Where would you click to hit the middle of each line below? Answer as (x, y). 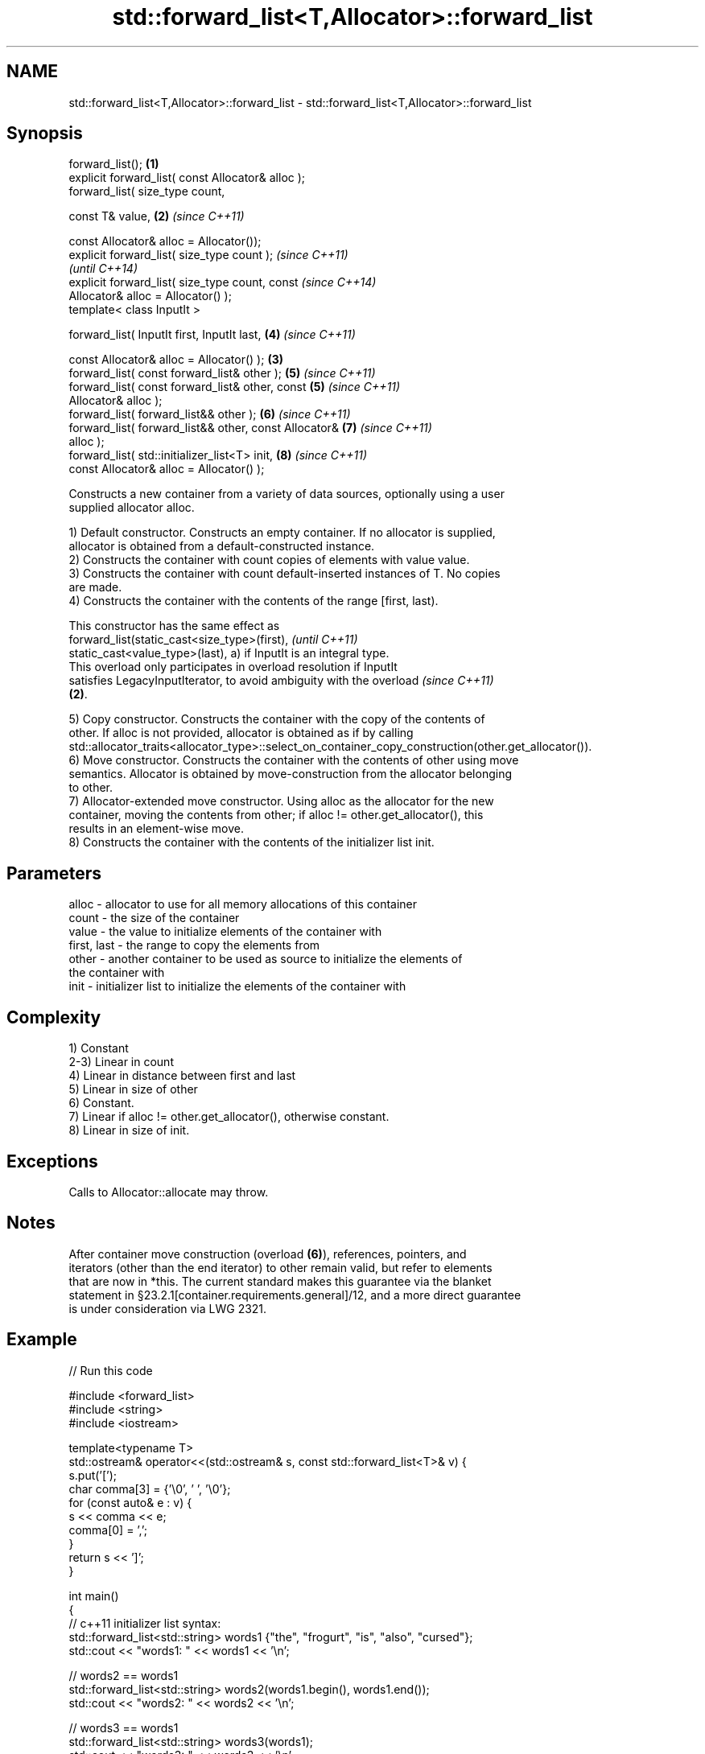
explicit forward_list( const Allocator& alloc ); (187, 178)
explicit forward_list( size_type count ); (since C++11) (208, 255)
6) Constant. (101, 1103)
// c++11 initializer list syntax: (145, 1623)
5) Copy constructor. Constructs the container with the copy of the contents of (277, 719)
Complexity (54, 1017)
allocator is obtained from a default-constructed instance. (222, 546)
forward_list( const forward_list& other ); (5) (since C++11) (222, 373)
